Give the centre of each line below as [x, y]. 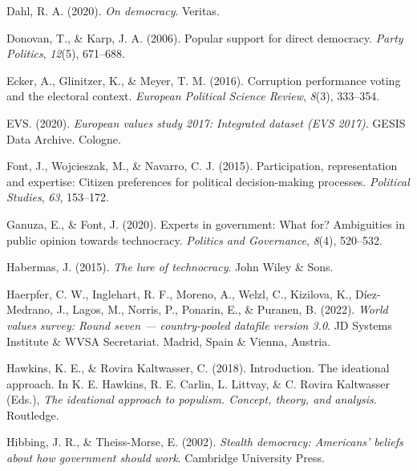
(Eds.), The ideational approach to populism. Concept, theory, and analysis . [192, 399]
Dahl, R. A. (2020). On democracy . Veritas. [113, 10]
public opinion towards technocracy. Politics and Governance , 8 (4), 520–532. [194, 240]
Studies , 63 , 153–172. [58, 197]
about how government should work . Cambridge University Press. [166, 458]
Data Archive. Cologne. [64, 138]
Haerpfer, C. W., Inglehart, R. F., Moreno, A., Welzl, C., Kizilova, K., [179, 293]
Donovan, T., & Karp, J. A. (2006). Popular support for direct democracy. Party [205, 37]
